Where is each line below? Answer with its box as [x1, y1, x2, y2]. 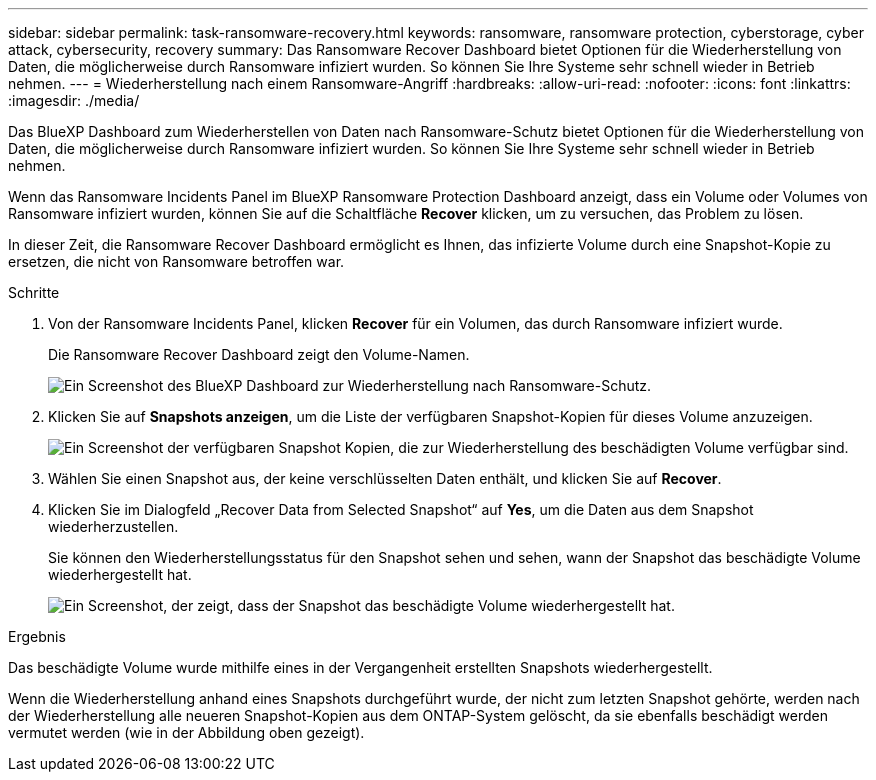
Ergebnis [8, 628, 66, 645]
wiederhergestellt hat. [48, 566, 192, 583]
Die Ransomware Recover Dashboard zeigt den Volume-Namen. [48, 346, 470, 363]
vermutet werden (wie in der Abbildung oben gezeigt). [8, 724, 365, 741]
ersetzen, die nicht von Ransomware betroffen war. [8, 253, 345, 270]
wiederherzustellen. [48, 518, 179, 535]
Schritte [8, 284, 60, 301]
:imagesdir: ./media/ [8, 92, 140, 109]
